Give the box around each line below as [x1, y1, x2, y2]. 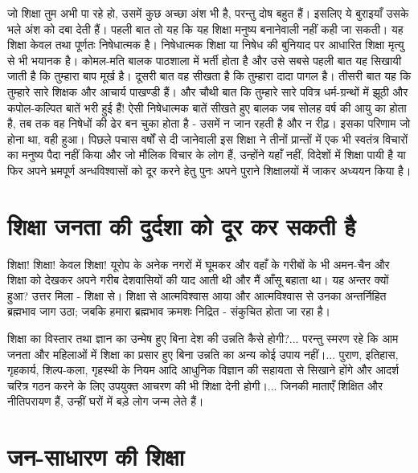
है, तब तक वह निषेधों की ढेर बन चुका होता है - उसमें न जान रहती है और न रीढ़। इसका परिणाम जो [7, 115, 411, 132]
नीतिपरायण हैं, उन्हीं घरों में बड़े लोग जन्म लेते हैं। [7, 393, 204, 410]
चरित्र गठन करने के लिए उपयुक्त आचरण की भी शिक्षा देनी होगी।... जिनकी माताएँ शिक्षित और [7, 377, 383, 393]
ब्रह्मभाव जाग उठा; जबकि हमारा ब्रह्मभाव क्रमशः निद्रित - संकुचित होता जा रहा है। [7, 303, 331, 320]
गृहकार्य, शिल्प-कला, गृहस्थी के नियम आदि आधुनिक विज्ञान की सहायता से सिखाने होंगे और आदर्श [7, 361, 400, 378]
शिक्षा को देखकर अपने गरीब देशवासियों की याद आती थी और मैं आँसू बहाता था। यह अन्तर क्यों [7, 271, 389, 288]
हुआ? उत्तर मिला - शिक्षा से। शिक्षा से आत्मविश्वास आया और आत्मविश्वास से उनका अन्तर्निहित [7, 287, 387, 304]
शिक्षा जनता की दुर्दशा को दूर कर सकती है [7, 209, 356, 242]
